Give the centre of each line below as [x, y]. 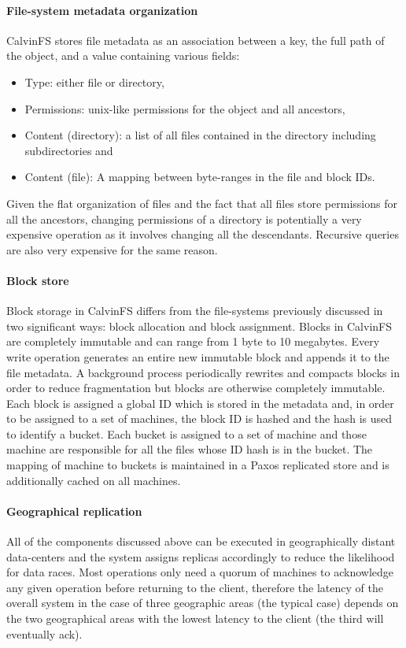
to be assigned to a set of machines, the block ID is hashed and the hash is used [199, 418]
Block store [38, 280]
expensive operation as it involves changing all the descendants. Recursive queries [203, 234]
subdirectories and [69, 150]
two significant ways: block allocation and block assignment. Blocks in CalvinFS [199, 326]
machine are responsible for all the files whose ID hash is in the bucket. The [190, 449]
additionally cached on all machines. [94, 480]
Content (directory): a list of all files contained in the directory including [200, 135]
